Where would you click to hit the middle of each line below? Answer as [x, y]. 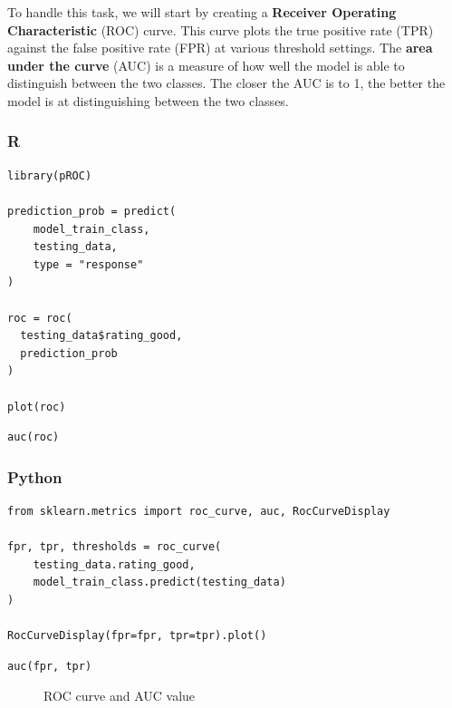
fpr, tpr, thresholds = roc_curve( [115, 547]
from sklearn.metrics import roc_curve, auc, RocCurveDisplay [199, 511]
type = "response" [88, 264]
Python [35, 476]
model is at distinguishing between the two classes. [148, 100]
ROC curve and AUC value [120, 696]
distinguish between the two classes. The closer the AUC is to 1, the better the [226, 83]
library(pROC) [50, 175]
